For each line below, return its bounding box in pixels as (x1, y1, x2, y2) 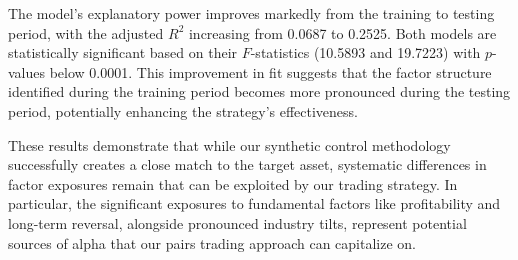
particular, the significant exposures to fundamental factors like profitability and (8, 193, 501, 214)
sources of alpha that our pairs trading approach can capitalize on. (8, 232, 417, 253)
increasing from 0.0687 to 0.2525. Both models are (188, 22, 497, 43)
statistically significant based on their (8, 42, 238, 63)
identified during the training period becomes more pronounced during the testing (8, 81, 511, 102)
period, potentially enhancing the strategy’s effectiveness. (8, 100, 358, 121)
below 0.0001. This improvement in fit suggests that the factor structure (49, 61, 492, 82)
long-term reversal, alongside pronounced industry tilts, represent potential (8, 212, 467, 233)
